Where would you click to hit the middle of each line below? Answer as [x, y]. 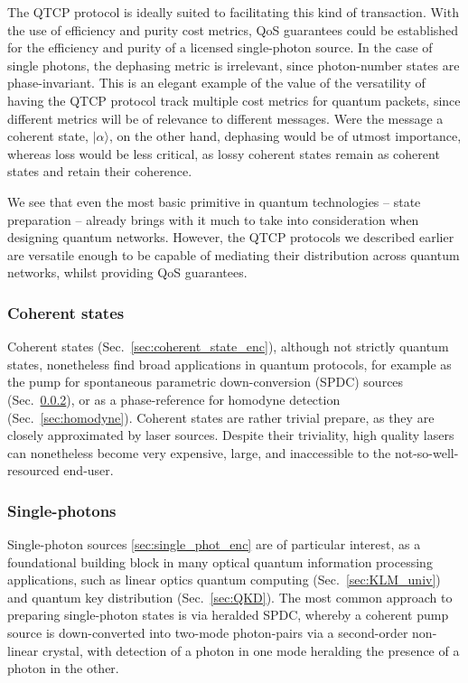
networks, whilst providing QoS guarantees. [127, 272]
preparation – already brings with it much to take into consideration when [213, 219]
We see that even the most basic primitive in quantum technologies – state [214, 201]
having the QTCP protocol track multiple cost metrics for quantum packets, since [234, 100]
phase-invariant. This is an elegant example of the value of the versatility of [216, 83]
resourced [33, 470]
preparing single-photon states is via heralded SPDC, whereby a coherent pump [228, 615]
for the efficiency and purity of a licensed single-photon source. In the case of [220, 47]
